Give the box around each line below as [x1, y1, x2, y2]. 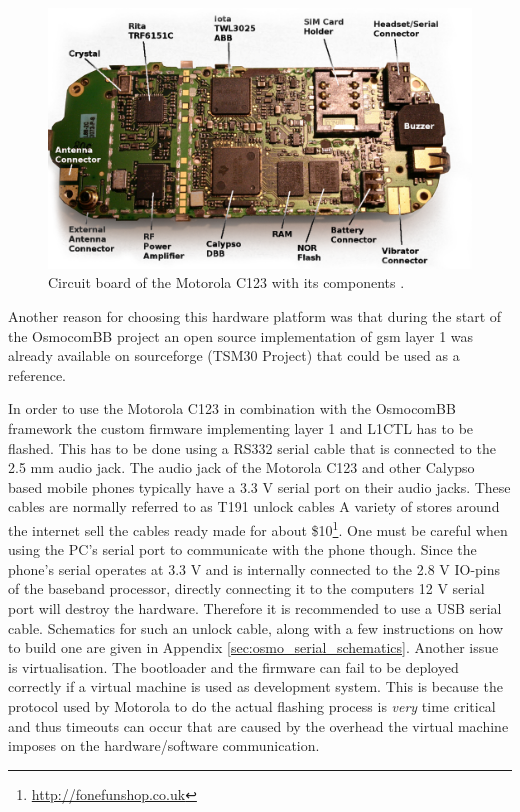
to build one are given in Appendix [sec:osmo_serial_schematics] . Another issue [8, 637, 499, 658]
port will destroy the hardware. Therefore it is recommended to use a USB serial [8, 598, 502, 619]
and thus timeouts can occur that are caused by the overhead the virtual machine [8, 715, 509, 736]
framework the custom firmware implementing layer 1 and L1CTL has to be [8, 418, 474, 439]
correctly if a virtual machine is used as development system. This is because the [8, 676, 503, 697]
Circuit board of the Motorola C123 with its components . [48, 272, 405, 293]
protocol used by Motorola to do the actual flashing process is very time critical [8, 695, 496, 716]
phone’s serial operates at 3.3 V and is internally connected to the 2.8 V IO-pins [8, 558, 501, 579]
